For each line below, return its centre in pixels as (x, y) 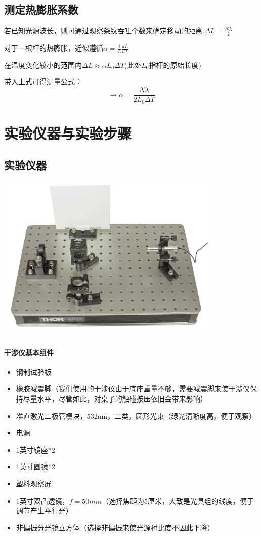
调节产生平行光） (44, 510)
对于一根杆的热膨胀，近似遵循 (54, 48)
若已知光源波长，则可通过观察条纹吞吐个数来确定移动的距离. (104, 31)
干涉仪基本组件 (29, 352)
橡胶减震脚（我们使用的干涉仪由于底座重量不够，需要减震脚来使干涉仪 (133, 389)
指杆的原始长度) (175, 64)
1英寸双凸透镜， (42, 500)
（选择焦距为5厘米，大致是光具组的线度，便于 (178, 500)
